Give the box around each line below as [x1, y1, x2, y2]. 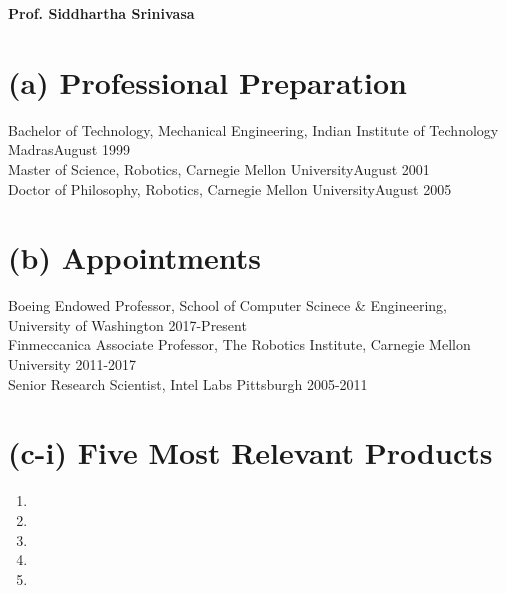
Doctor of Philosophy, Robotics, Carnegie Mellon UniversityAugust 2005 [8, 178, 452, 199]
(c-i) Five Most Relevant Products [8, 432, 493, 473]
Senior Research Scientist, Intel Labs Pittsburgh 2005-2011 [8, 373, 368, 394]
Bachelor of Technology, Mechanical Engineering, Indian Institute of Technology [8, 119, 499, 140]
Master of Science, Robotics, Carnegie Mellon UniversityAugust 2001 [8, 158, 430, 179]
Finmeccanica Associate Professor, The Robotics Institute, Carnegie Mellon [8, 334, 471, 355]
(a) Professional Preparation [8, 61, 407, 102]
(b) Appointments [8, 237, 262, 278]
